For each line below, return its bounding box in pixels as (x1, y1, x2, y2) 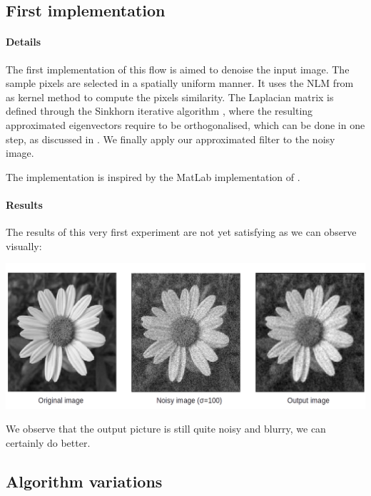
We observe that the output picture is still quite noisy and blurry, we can (6, 421, 326, 436)
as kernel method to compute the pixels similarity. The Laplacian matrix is (6, 89, 334, 104)
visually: (6, 238, 42, 253)
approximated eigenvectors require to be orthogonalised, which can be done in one (6, 117, 365, 132)
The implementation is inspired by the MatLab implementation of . (6, 169, 300, 184)
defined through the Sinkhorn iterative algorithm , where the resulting (6, 103, 313, 118)
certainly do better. (6, 435, 91, 450)
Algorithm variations (6, 470, 163, 492)
